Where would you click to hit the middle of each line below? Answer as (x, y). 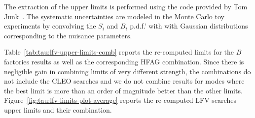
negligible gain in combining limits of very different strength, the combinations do (127, 71)
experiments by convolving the (50, 26)
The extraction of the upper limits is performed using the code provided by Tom (126, 6)
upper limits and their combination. (58, 109)
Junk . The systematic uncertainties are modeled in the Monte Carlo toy (114, 16)
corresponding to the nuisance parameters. (68, 35)
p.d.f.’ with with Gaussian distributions (189, 26)
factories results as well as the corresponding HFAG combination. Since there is (124, 61)
